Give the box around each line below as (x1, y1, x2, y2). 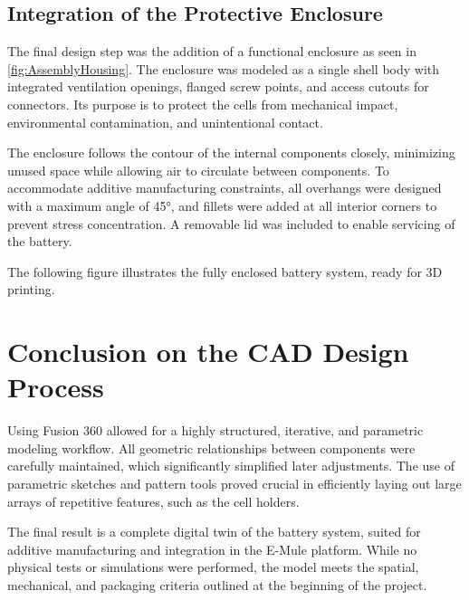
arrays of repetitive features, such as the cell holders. (7, 491, 300, 510)
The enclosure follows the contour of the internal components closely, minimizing (7, 143, 455, 162)
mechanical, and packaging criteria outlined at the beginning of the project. (7, 575, 427, 594)
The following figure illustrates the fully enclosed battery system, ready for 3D (7, 262, 443, 281)
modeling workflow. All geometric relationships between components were (7, 438, 416, 457)
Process (7, 368, 104, 405)
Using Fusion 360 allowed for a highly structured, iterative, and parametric (7, 421, 424, 440)
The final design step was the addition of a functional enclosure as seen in (7, 42, 416, 61)
